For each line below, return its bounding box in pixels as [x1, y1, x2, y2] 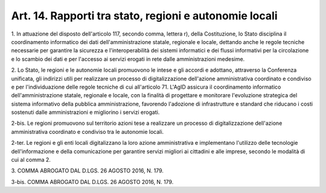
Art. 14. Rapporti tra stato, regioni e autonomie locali [11, 9, 278, 22]
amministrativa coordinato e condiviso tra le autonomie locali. [11, 128, 164, 135]
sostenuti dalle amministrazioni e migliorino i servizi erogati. [11, 109, 160, 116]
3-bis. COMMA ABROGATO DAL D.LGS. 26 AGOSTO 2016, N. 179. [11, 178, 174, 185]
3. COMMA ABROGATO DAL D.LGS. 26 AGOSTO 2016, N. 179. [11, 167, 164, 174]
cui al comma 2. [11, 156, 51, 163]
